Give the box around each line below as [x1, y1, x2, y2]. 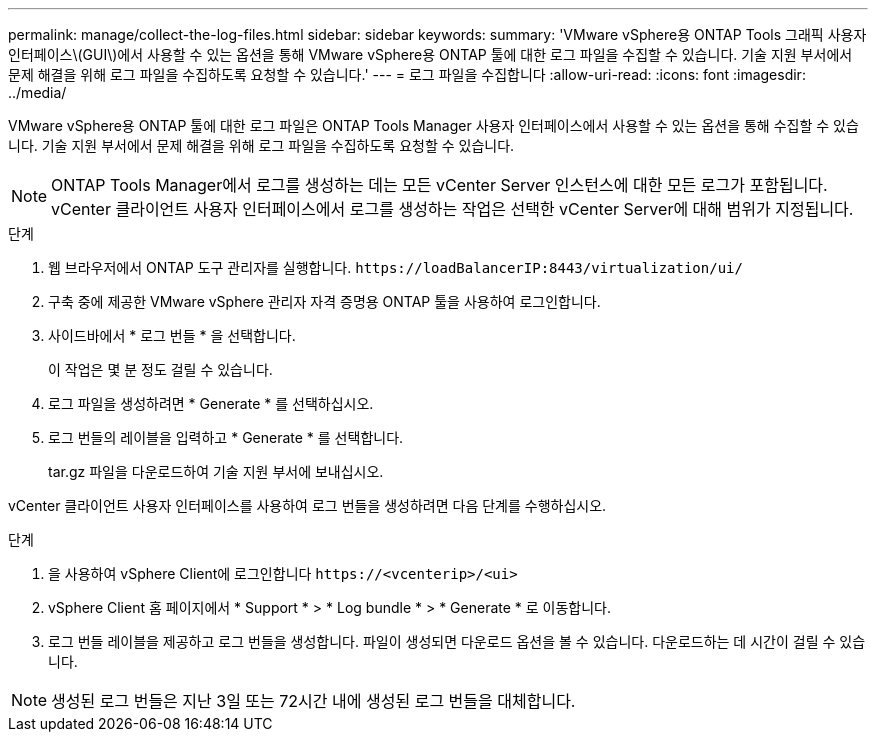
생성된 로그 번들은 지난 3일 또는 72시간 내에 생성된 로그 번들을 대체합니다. [51, 691, 576, 711]
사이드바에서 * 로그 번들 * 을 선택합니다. [48, 327, 296, 344]
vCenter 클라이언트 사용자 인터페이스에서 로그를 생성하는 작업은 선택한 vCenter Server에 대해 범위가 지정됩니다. [51, 199, 854, 219]
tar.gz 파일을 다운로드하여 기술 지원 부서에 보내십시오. [48, 463, 384, 480]
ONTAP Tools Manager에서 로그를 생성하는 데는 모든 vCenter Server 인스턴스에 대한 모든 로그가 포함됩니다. [51, 175, 828, 195]
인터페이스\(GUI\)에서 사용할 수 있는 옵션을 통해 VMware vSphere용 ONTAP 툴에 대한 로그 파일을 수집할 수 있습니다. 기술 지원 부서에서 [8, 46, 853, 63]
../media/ [8, 84, 67, 101]
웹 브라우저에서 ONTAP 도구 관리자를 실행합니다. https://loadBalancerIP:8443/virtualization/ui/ [48, 259, 743, 276]
